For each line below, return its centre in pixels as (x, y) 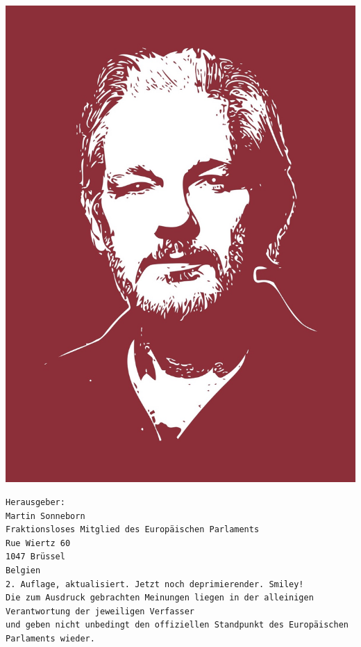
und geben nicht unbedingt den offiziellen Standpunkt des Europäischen (177, 625)
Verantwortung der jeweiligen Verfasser (100, 611)
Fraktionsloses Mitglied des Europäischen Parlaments (133, 530)
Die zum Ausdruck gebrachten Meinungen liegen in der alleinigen (160, 598)
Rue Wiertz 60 (38, 543)
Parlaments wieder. (50, 638)
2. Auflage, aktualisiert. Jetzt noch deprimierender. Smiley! (155, 584)
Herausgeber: (35, 502)
